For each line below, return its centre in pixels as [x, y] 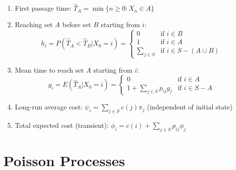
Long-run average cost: [49, 107]
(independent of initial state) [190, 107]
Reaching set [34, 24]
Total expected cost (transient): [62, 125]
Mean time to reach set [49, 70]
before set [77, 24]
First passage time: [43, 8]
